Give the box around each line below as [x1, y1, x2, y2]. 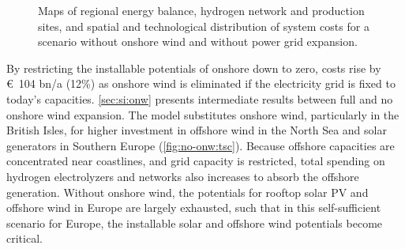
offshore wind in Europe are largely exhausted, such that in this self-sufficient [6, 199, 381, 216]
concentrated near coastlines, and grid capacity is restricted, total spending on [6, 153, 385, 169]
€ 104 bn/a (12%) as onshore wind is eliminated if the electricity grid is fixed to [6, 75, 396, 92]
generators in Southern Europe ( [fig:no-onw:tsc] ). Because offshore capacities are [6, 137, 395, 153]
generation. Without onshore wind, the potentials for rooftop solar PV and [6, 183, 369, 200]
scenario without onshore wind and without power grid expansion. [38, 33, 358, 50]
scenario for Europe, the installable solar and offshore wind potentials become [6, 214, 383, 231]
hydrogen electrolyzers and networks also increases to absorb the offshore [6, 168, 359, 184]
